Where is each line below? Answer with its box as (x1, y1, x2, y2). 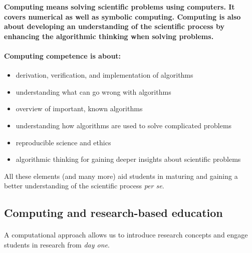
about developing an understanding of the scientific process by (4, 21, 225, 32)
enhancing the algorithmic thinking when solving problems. (4, 31, 214, 41)
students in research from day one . (4, 239, 110, 249)
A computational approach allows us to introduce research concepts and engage (4, 229, 248, 240)
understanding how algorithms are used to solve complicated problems (16, 120, 232, 130)
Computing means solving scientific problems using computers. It (4, 2, 235, 12)
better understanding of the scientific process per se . (4, 180, 164, 191)
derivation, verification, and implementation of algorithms (16, 70, 193, 80)
